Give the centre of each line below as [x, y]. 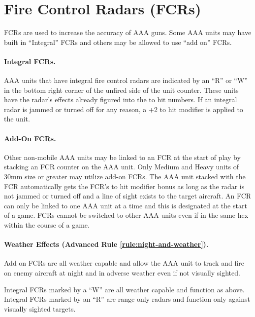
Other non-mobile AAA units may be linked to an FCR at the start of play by [122, 157]
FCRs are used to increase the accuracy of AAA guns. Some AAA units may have [128, 32]
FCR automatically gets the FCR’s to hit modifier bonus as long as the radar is [124, 186]
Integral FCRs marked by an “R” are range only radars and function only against [127, 299]
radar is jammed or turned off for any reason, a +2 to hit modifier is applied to [124, 109]
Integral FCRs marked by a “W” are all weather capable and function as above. [124, 289]
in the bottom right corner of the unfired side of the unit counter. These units [121, 90]
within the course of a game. [47, 225]
